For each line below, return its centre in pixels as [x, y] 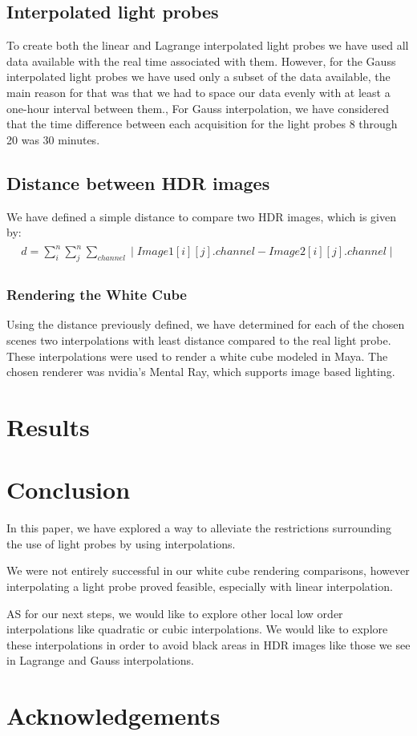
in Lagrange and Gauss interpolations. [100, 660]
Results [48, 426]
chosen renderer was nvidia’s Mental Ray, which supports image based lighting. [201, 372]
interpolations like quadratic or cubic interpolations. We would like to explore [197, 629]
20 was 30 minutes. [53, 139]
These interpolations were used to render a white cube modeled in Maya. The [197, 356]
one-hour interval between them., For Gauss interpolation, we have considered [198, 108]
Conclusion [69, 489]
